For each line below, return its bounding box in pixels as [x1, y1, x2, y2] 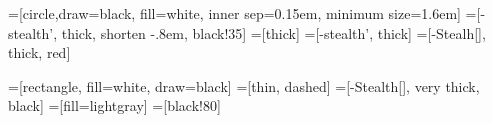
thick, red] [8, 42, 71, 63]
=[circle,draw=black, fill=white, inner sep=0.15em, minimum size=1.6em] [8, 3, 461, 23]
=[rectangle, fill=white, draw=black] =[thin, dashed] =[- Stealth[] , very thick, [8, 75, 480, 96]
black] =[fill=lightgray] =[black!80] [8, 95, 221, 116]
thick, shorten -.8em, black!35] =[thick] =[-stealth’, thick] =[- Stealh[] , [61, 22, 486, 43]
